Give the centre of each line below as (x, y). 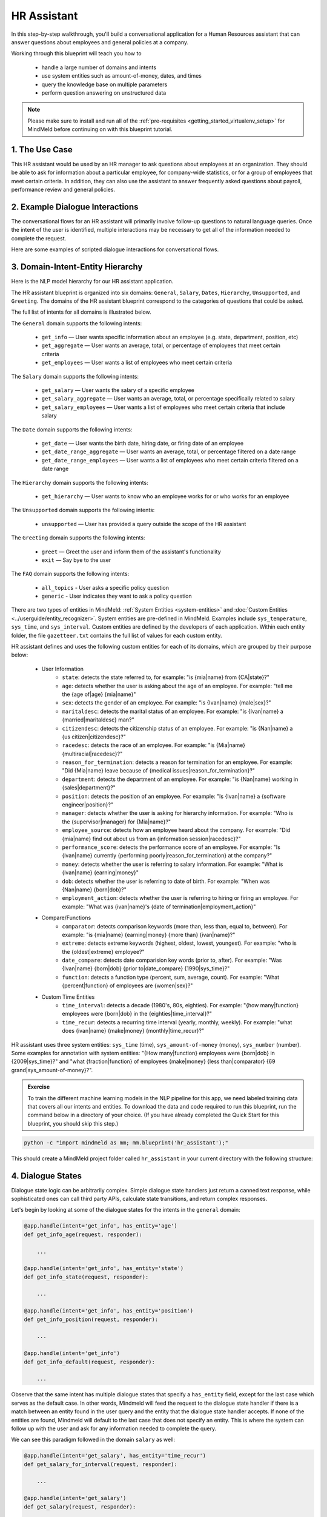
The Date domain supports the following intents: (72, 429)
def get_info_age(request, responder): (83, 1234)
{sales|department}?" (89, 788)
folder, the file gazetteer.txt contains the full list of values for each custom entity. (117, 635)
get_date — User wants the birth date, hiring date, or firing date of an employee (143, 443)
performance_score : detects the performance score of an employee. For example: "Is (171, 847)
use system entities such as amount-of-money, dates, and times (122, 76)
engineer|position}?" (88, 805)
